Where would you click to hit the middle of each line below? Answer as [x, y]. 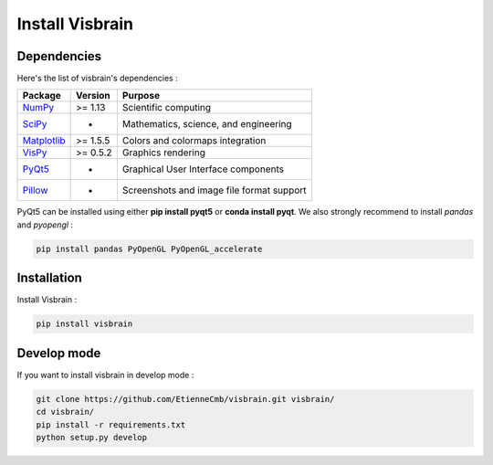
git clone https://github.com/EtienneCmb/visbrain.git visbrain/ [185, 399]
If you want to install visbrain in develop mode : [105, 375]
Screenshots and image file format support [214, 190]
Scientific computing [167, 108]
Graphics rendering [163, 153]
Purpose [141, 96]
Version [93, 96]
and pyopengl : [45, 225]
